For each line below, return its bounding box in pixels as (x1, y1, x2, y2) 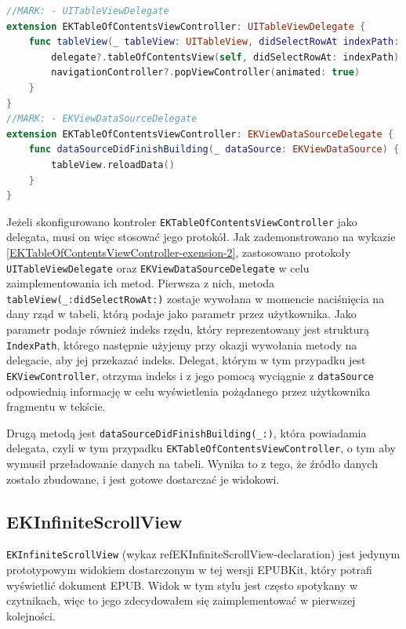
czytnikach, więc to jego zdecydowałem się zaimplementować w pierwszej (6, 592, 356, 609)
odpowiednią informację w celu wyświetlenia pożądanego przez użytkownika (6, 382, 371, 399)
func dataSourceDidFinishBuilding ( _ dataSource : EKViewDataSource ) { (28, 144, 400, 155)
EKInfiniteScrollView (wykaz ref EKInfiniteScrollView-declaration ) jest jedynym (6, 546, 401, 562)
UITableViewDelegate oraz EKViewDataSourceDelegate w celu (6, 259, 310, 276)
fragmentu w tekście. (6, 398, 106, 415)
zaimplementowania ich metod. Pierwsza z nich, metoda (6, 275, 275, 291)
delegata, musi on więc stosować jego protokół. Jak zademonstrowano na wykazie (6, 229, 396, 245)
